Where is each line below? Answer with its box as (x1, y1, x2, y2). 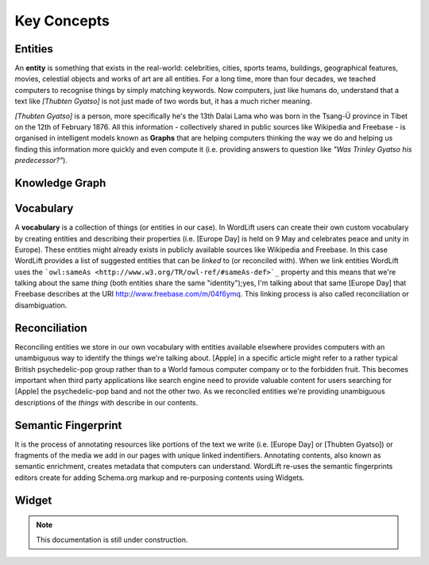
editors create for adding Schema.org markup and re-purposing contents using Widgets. (14, 473, 305, 482)
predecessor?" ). (14, 156, 68, 165)
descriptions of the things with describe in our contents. (14, 397, 199, 407)
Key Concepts (14, 12, 110, 29)
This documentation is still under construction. (36, 535, 188, 544)
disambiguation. (14, 300, 68, 310)
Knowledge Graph (14, 176, 106, 190)
